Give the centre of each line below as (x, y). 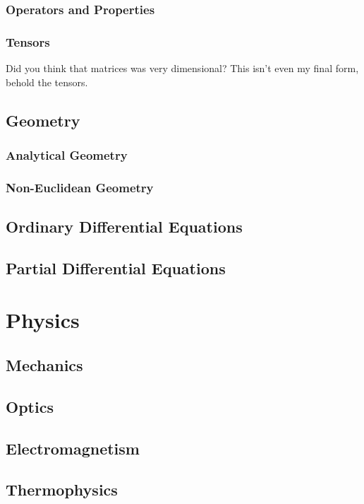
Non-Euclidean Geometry (80, 187)
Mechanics (44, 365)
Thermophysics (62, 490)
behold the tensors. (47, 82)
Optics (30, 406)
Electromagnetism (73, 448)
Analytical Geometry (67, 154)
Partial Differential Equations (116, 268)
